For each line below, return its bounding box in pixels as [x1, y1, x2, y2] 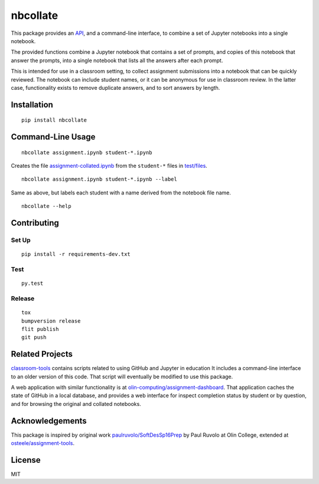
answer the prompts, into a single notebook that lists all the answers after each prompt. [11, 57, 223, 64]
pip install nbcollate [21, 117, 87, 124]
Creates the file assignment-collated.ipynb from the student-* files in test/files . [11, 163, 208, 170]
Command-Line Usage [11, 132, 96, 142]
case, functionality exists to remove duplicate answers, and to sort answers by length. [11, 84, 220, 91]
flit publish [21, 326, 59, 332]
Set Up [11, 236, 31, 245]
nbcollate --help [21, 203, 71, 210]
